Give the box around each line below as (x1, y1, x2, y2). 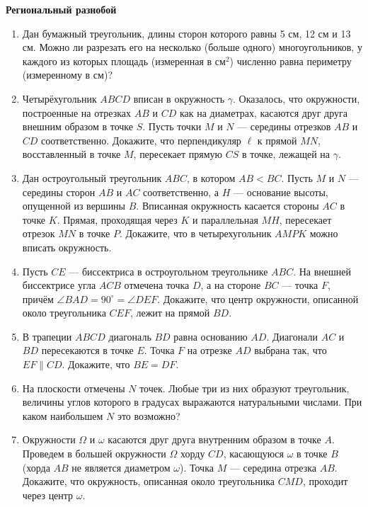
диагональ (108, 329, 151, 343)
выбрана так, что (254, 343, 327, 358)
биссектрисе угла (22, 278, 96, 292)
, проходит (302, 474, 348, 489)
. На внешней (293, 263, 352, 278)
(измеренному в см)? (22, 67, 113, 82)
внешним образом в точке (22, 119, 133, 134)
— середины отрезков (237, 119, 331, 134)
